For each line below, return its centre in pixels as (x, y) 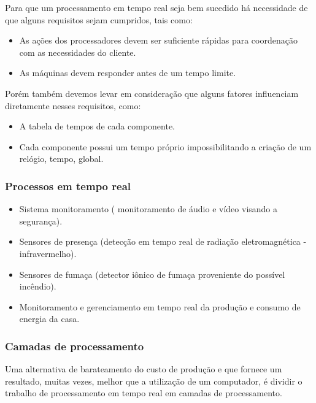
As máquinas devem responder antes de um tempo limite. (128, 73)
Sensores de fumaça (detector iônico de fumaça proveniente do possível (152, 274)
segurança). (41, 221)
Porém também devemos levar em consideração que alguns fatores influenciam (152, 93)
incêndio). (38, 286)
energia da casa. (49, 319)
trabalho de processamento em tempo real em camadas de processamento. (144, 393)
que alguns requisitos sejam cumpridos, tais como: (99, 19)
